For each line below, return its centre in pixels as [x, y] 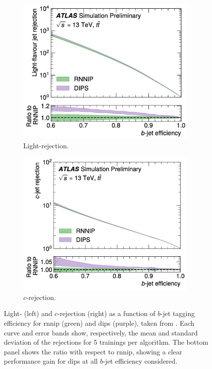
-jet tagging [178, 313]
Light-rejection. [46, 145]
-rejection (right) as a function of [106, 313]
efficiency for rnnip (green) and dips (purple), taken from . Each [99, 323]
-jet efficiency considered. [140, 361]
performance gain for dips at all [51, 361]
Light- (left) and [28, 313]
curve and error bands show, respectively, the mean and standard [101, 332]
